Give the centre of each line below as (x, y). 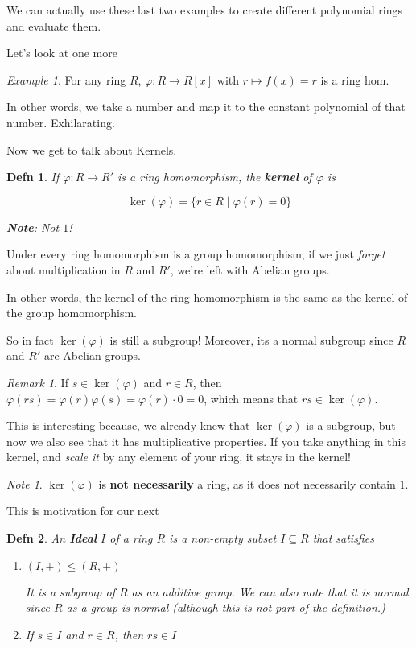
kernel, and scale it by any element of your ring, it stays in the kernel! (179, 457)
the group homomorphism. (72, 313)
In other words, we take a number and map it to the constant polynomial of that (206, 107)
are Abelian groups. (92, 355)
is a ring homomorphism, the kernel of (215, 177)
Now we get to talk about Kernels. (92, 149)
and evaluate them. (54, 25)
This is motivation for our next (83, 511)
